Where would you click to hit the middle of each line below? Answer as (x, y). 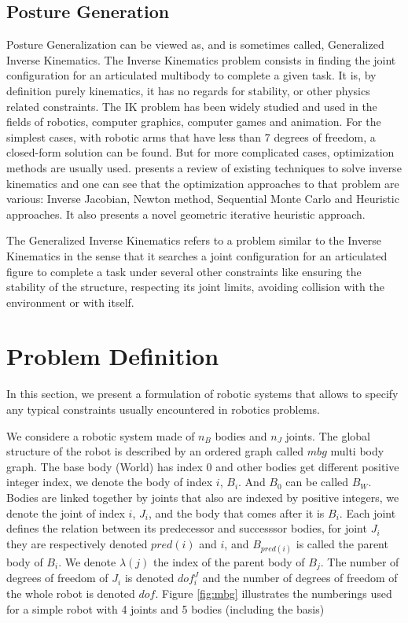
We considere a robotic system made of (101, 435)
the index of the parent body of (229, 561)
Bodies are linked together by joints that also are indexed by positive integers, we (203, 497)
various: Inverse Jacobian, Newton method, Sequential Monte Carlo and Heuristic (203, 199)
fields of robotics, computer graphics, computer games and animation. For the (194, 122)
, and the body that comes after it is (236, 512)
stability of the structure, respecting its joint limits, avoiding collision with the (195, 287)
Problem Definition (113, 356)
